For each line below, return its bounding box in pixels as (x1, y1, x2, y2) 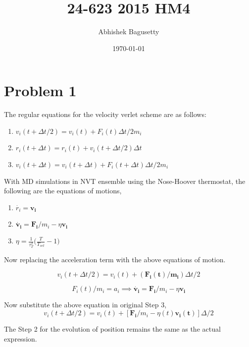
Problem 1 (4, 80, 77, 101)
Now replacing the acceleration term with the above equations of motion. (4, 254, 226, 264)
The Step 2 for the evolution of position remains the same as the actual (4, 324, 221, 334)
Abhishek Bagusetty (98, 26, 159, 37)
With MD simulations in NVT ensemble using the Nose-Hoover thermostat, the (4, 175, 246, 186)
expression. (4, 333, 37, 344)
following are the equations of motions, (4, 185, 122, 196)
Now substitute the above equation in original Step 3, (4, 299, 167, 310)
